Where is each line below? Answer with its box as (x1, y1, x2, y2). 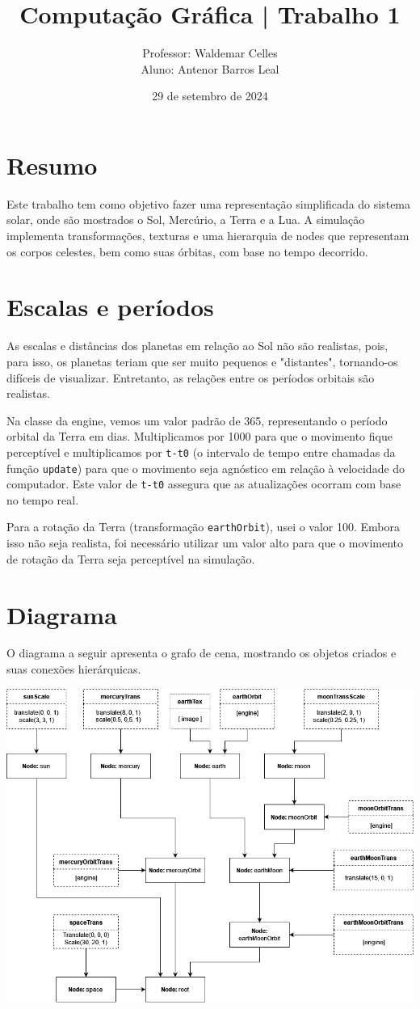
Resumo (6, 148, 98, 181)
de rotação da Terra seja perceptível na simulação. (6, 550, 255, 567)
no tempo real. (6, 491, 79, 508)
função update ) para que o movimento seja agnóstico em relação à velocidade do (6, 459, 405, 476)
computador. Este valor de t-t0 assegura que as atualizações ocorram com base (6, 475, 401, 492)
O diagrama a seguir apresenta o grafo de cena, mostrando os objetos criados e (6, 644, 397, 661)
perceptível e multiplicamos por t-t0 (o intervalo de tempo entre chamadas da (6, 443, 396, 460)
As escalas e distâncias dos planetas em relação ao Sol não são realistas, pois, (6, 337, 388, 354)
